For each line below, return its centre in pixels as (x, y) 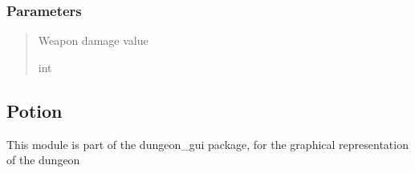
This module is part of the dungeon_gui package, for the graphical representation (207, 144)
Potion (35, 110)
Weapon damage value (93, 40)
